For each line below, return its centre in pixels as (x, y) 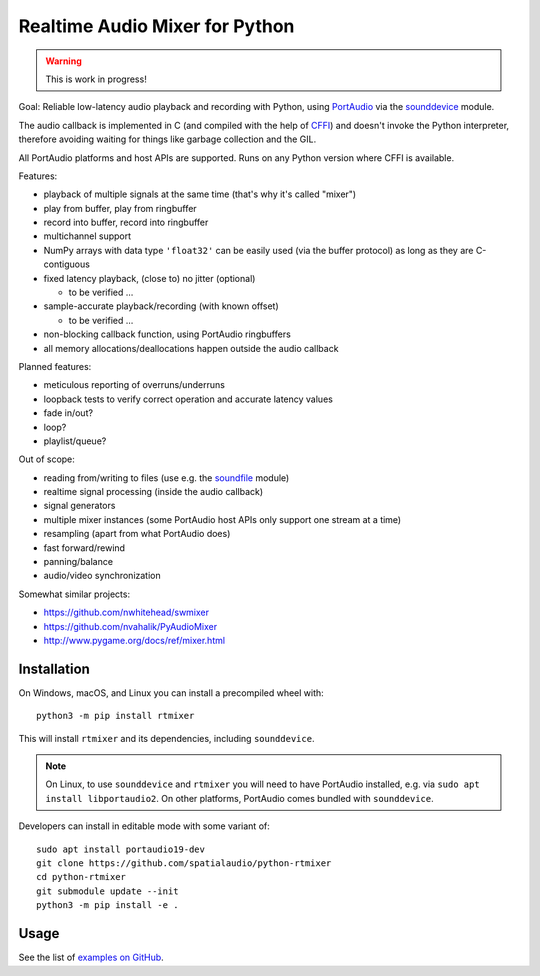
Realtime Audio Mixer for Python (156, 26)
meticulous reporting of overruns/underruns (134, 385)
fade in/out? (68, 413)
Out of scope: (46, 459)
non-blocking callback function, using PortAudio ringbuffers (167, 334)
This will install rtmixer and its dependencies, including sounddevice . (166, 738)
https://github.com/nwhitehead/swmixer (126, 612)
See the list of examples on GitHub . (91, 957)
